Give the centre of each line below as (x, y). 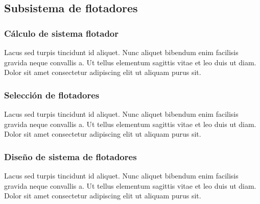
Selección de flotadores (52, 95)
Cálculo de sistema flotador (62, 33)
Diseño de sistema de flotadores (70, 156)
